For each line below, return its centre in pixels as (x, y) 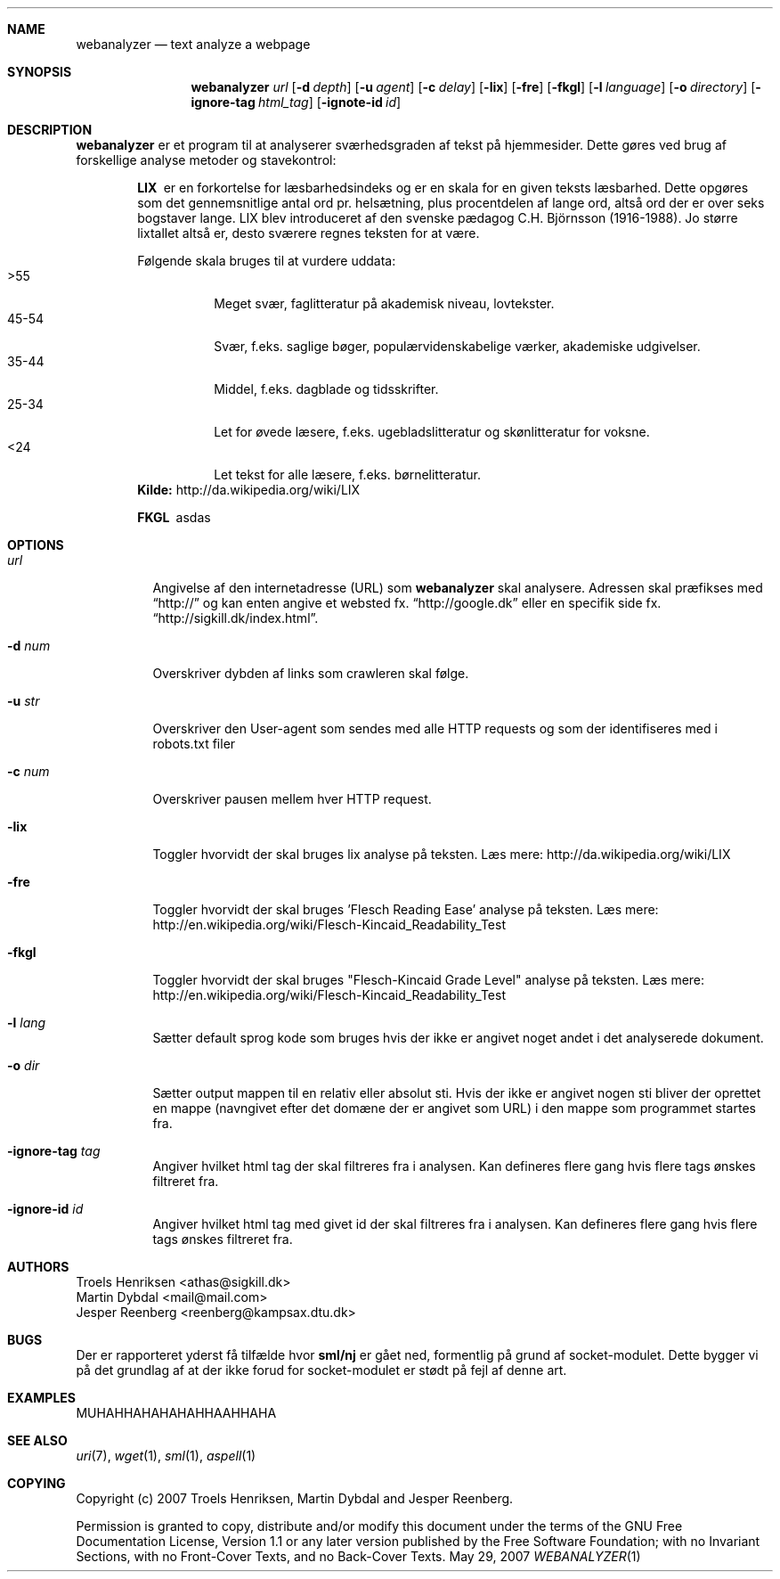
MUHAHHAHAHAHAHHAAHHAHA (176, 1413)
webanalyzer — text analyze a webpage (193, 44)
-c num (28, 771)
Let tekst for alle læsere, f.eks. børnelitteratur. (347, 475)
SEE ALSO (37, 1440)
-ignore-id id (45, 1209)
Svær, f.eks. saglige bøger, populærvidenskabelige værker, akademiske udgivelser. (457, 346)
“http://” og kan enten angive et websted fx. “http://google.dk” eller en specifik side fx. (407, 603)
